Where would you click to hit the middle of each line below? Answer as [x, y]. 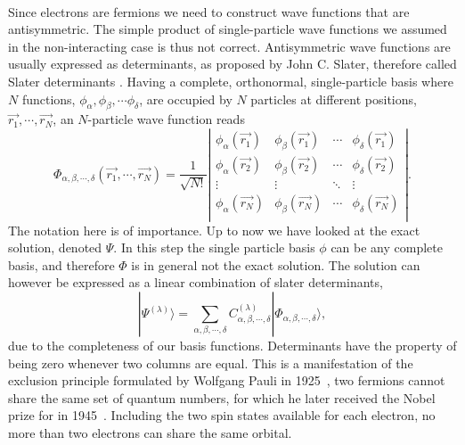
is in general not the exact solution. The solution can [276, 264]
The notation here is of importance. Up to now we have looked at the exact [214, 230]
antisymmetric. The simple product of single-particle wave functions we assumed [228, 29]
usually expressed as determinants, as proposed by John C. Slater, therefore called [232, 64]
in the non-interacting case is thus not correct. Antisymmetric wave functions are [229, 46]
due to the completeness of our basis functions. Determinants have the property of [232, 346]
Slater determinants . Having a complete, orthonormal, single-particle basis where [231, 81]
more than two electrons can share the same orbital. [150, 433]
